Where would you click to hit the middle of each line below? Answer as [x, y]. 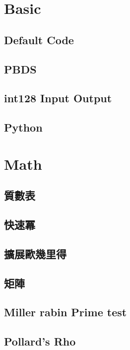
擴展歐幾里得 [35, 253]
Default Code [39, 39]
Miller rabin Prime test [65, 312]
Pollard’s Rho [40, 341]
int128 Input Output [58, 98]
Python [23, 127]
